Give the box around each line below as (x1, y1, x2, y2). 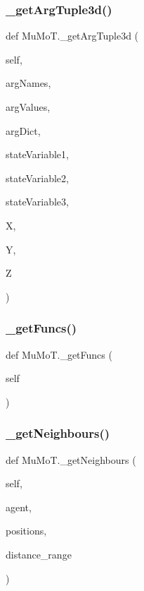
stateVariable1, (6, 147, 69, 162)
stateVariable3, (6, 194, 69, 209)
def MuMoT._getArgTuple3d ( (6, 28, 139, 43)
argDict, (6, 123, 41, 138)
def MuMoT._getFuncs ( (6, 347, 112, 362)
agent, (6, 499, 32, 514)
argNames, (6, 76, 51, 90)
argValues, (6, 100, 51, 114)
